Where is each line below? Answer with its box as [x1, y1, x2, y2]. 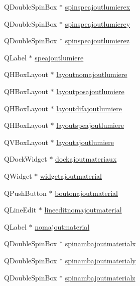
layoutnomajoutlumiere [56, 69, 127, 80]
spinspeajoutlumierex [65, 2, 130, 12]
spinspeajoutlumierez [65, 35, 129, 46]
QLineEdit [4, 204, 37, 215]
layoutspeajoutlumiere [56, 120, 124, 130]
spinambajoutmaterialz [65, 272, 135, 282]
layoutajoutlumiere [56, 136, 114, 147]
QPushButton [4, 187, 47, 198]
